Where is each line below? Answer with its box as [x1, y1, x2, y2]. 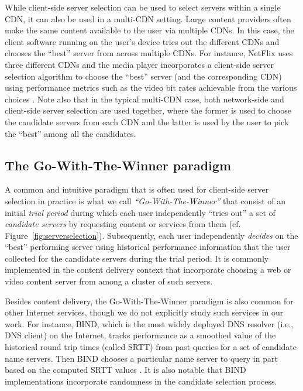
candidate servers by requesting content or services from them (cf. [5, 218, 241, 230]
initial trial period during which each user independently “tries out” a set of [5, 206, 276, 218]
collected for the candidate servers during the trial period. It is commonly [5, 252, 269, 264]
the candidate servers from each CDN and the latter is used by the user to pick [5, 115, 289, 128]
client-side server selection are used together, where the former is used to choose [5, 104, 291, 116]
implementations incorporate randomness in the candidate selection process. [5, 375, 277, 387]
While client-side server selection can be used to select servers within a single [5, 1, 281, 13]
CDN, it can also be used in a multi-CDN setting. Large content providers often [5, 12, 291, 25]
